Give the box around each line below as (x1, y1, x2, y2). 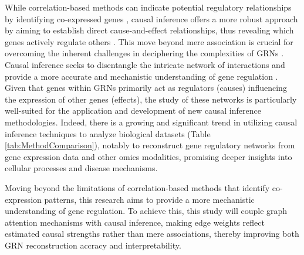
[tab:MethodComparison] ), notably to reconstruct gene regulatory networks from (5, 139, 295, 151)
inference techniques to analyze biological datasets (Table (5, 127, 211, 140)
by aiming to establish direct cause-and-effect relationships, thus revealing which (5, 24, 294, 36)
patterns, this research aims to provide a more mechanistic (44, 193, 255, 205)
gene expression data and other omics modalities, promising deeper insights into (5, 150, 292, 162)
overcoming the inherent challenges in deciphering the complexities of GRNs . (5, 47, 284, 59)
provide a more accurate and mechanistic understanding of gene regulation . (5, 70, 278, 82)
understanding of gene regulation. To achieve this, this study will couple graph (5, 205, 288, 217)
